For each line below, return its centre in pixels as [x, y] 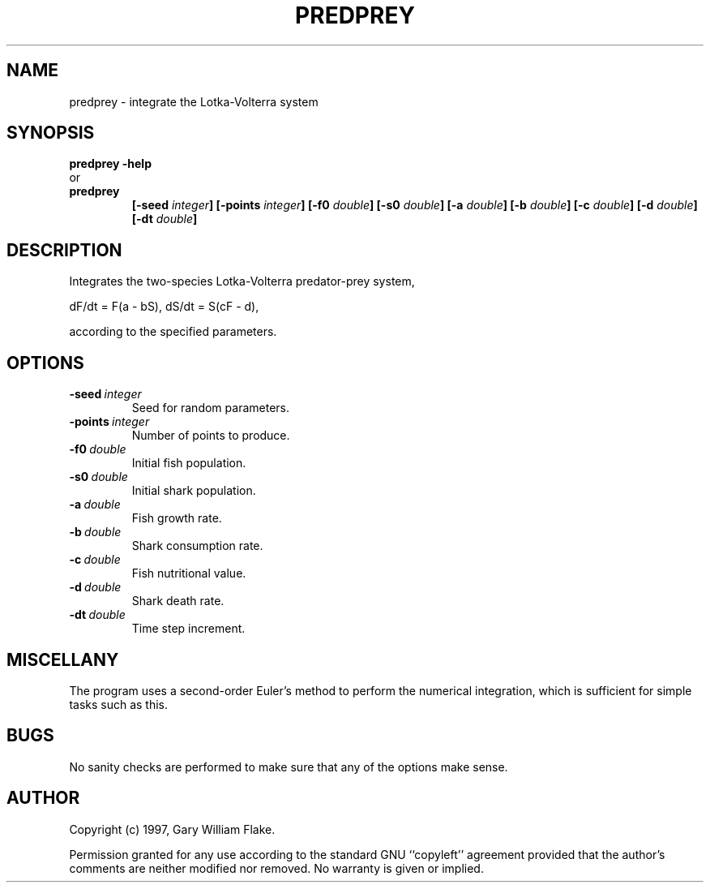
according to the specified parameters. [173, 332]
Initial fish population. [189, 463]
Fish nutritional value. [189, 573]
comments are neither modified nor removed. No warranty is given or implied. [276, 868]
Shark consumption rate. [197, 546]
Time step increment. [188, 629]
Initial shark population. [194, 491]
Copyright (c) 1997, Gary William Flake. [172, 829]
